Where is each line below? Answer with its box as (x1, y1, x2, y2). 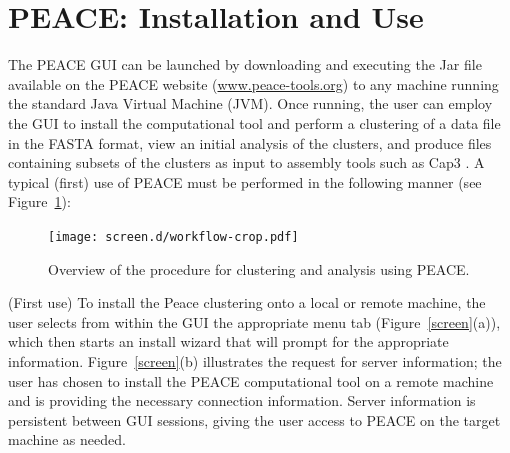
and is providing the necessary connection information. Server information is (8, 390, 476, 411)
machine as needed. (8, 429, 126, 450)
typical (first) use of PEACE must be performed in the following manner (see (8, 171, 482, 192)
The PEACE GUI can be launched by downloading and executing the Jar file (8, 54, 482, 75)
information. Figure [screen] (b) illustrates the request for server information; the (8, 350, 502, 371)
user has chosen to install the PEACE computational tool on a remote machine (8, 370, 494, 391)
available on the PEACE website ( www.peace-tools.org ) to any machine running (8, 73, 499, 94)
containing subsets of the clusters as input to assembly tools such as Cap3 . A (8, 152, 485, 173)
